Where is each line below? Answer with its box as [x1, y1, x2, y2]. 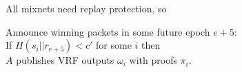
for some [96, 38, 132, 52]
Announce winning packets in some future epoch [6, 24, 210, 38]
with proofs [129, 53, 177, 67]
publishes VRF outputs [16, 53, 114, 67]
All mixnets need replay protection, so [6, 1, 167, 15]
